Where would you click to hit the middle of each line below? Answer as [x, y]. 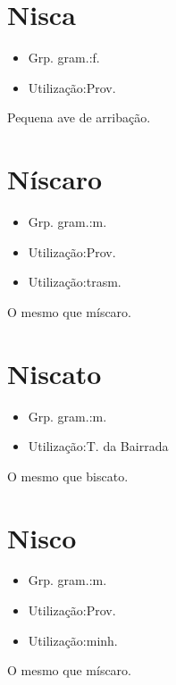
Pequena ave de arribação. [79, 117]
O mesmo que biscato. [68, 476]
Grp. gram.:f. [64, 58]
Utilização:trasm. [75, 282]
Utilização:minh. [73, 640]
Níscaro [55, 179]
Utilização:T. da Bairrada [98, 446]
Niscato [54, 373]
